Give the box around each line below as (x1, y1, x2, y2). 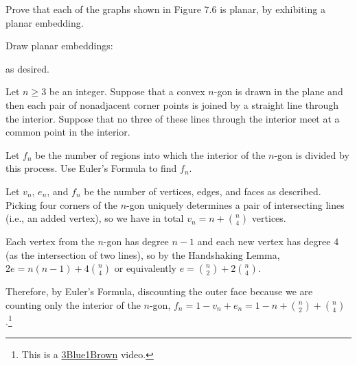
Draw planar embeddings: (5, 38, 113, 53)
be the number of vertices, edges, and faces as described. (84, 184, 321, 198)
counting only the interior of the (5, 297, 141, 312)
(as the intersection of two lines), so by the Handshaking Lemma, (5, 247, 280, 262)
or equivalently (114, 261, 177, 275)
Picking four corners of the (5, 197, 117, 212)
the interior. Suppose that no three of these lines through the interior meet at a (5, 111, 340, 125)
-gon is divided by (274, 147, 349, 162)
